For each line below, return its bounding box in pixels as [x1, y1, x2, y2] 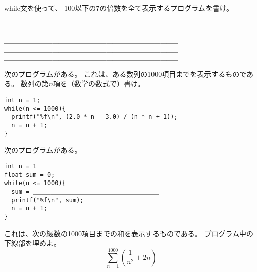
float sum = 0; [4, 171, 55, 178]
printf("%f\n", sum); [11, 196, 84, 204]
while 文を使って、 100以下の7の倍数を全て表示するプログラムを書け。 [4, 3, 234, 13]
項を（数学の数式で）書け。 [53, 78, 145, 89]
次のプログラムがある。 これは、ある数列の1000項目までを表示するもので [4, 68, 247, 79]
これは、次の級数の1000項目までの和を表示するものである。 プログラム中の [4, 228, 254, 238]
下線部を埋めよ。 [4, 238, 61, 248]
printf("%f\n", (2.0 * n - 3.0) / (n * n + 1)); [11, 113, 178, 121]
